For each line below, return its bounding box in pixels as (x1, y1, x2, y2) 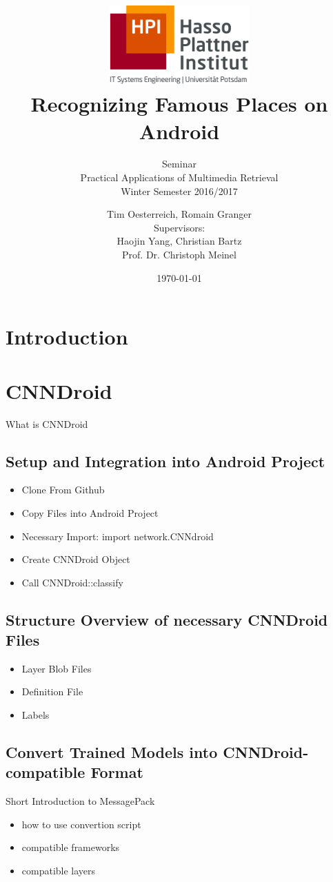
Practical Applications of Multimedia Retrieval (80, 170, 279, 185)
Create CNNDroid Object (21, 552, 130, 566)
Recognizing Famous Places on (30, 90, 328, 118)
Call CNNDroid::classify (21, 575, 123, 589)
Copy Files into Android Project (21, 505, 159, 520)
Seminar (162, 156, 196, 171)
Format (90, 761, 143, 783)
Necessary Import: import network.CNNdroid (21, 529, 214, 543)
